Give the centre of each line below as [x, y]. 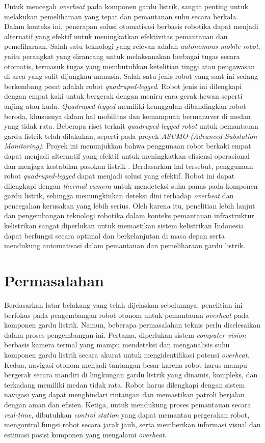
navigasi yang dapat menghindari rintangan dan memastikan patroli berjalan [124, 394]
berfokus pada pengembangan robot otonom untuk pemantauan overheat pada [127, 315]
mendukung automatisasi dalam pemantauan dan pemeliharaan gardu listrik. [125, 245]
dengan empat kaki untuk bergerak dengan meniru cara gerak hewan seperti [123, 96]
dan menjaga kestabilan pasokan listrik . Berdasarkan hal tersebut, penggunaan [129, 166]
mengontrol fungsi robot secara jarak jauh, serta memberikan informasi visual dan [132, 424]
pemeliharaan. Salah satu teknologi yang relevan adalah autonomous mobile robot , [132, 46]
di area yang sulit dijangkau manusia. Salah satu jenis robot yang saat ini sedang [131, 76]
